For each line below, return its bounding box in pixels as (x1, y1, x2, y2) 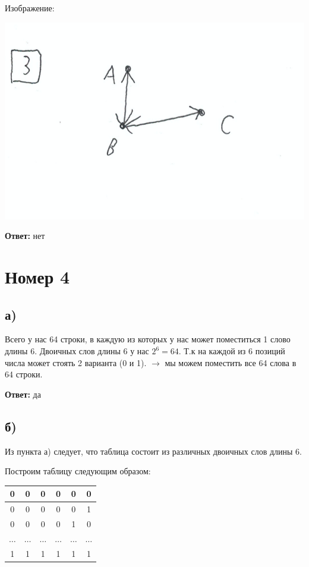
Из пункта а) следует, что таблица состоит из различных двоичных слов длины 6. (5, 445, 302, 457)
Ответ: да (5, 388, 41, 400)
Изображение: (5, 2, 55, 14)
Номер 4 (5, 264, 70, 289)
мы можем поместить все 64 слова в (165, 356, 297, 368)
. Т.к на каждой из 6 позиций (178, 345, 285, 357)
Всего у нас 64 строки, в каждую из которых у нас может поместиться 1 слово (5, 333, 291, 345)
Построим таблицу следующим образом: (5, 465, 151, 477)
